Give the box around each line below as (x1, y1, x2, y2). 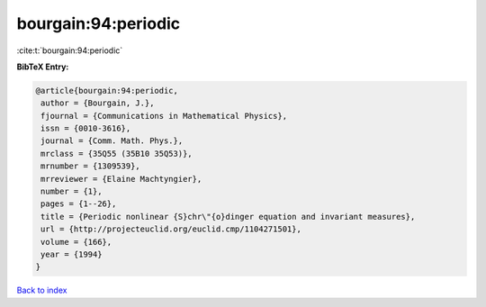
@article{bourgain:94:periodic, (35, 86, 179, 95)
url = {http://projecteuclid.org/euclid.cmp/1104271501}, (40, 224, 301, 234)
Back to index (16, 284, 67, 296)
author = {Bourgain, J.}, (40, 98, 155, 108)
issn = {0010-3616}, (40, 123, 131, 134)
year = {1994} (40, 249, 103, 259)
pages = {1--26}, (40, 199, 117, 209)
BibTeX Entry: (16, 61, 69, 72)
